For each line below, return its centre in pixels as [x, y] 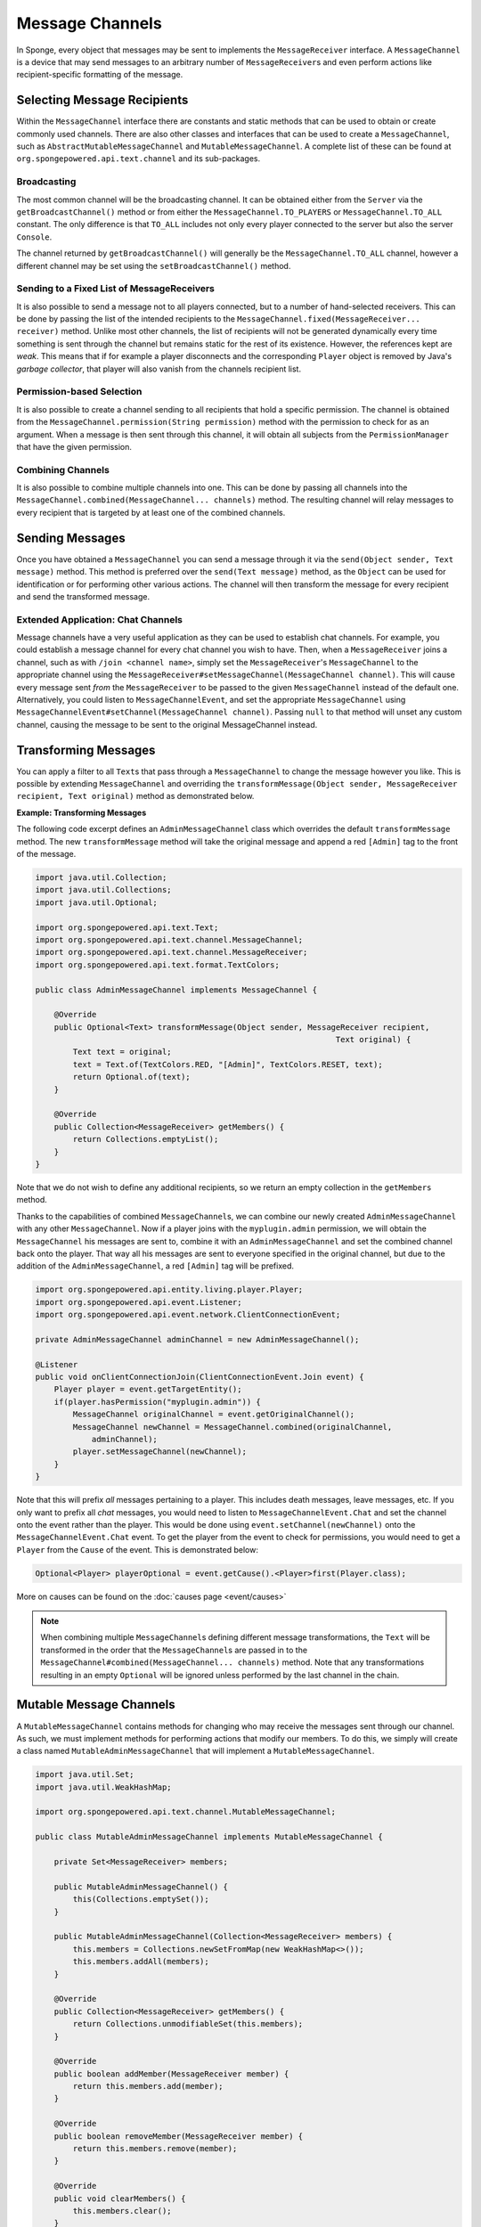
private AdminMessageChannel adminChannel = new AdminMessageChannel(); [197, 1339]
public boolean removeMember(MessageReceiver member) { [179, 2136]
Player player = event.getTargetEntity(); [148, 1389]
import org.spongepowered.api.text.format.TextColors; [157, 965]
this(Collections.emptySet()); [141, 1899]
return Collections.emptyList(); [146, 1139]
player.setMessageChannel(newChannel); [159, 1452]
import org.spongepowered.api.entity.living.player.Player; [169, 1290]
